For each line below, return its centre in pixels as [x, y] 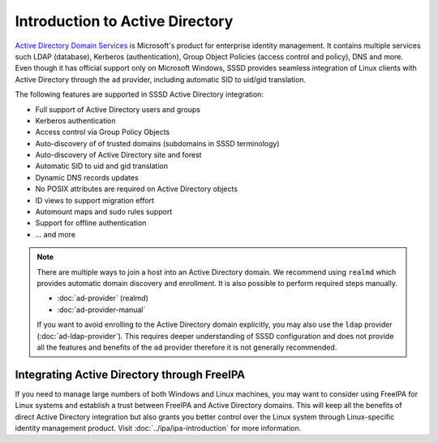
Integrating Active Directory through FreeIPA [130, 374]
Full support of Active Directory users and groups [118, 109]
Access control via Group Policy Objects [103, 132]
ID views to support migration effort [94, 200]
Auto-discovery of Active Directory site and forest [118, 155]
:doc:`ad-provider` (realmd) [103, 298]
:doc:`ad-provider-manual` [101, 310]
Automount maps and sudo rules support [104, 212]
